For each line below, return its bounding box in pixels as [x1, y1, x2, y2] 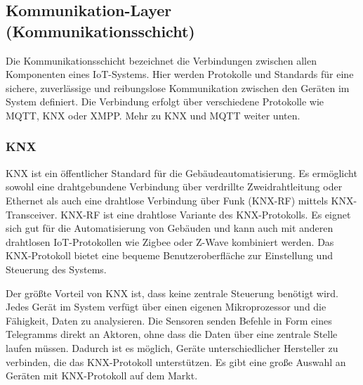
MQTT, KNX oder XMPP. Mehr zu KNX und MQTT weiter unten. [6, 107, 301, 122]
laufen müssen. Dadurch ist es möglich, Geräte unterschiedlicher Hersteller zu [6, 340, 338, 355]
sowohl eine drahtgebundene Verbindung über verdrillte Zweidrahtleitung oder [6, 179, 343, 194]
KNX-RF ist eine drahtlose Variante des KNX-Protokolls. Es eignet [60, 207, 351, 221]
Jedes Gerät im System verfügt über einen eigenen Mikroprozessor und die [6, 299, 326, 314]
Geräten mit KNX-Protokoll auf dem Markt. [6, 368, 198, 383]
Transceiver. [6, 207, 58, 221]
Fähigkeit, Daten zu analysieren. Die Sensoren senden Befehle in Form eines [6, 313, 332, 327]
